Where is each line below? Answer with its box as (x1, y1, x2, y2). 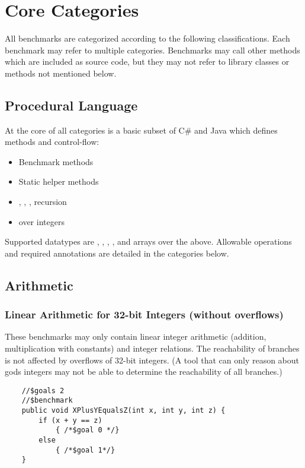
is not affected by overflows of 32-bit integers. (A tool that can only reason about (5, 353, 300, 366)
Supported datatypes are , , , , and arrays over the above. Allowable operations (5, 235, 292, 248)
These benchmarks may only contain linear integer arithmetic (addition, (5, 330, 267, 343)
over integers (18, 215, 65, 227)
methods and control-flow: (5, 135, 99, 148)
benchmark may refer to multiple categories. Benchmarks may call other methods (5, 43, 300, 56)
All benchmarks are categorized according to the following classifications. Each (5, 32, 290, 45)
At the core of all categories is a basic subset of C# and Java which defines (5, 124, 278, 136)
